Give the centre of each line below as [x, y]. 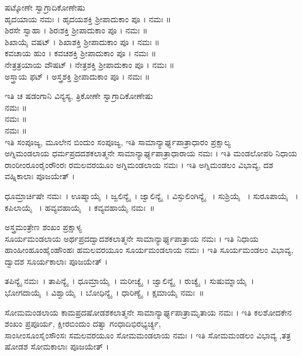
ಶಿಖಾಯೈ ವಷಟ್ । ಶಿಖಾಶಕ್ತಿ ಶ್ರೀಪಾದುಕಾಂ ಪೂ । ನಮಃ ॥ [82, 41]
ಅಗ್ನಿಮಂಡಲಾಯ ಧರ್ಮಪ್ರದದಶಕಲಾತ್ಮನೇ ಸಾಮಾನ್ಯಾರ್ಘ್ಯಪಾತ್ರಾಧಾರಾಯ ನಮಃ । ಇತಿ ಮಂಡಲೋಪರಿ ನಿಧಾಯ [151, 153]
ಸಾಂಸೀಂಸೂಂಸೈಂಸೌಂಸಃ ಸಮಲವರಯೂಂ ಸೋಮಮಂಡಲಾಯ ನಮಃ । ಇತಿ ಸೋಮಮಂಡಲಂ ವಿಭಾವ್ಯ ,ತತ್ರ [148, 335]
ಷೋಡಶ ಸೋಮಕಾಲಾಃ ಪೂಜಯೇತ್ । [57, 346]
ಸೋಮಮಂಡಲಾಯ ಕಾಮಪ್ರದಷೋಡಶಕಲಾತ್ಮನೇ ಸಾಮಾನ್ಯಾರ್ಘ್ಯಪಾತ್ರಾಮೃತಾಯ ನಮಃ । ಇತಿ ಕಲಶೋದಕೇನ [148, 312]
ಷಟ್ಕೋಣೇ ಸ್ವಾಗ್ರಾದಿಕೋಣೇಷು [45, 7]
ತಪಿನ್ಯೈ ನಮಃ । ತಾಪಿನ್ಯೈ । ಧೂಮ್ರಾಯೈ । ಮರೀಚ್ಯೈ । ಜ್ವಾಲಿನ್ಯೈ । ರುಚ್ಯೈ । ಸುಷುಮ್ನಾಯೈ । [130, 281]
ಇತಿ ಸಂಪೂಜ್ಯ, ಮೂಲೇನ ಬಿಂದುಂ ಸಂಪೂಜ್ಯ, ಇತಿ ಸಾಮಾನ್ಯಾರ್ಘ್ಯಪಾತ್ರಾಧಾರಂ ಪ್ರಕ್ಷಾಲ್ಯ [118, 141]
